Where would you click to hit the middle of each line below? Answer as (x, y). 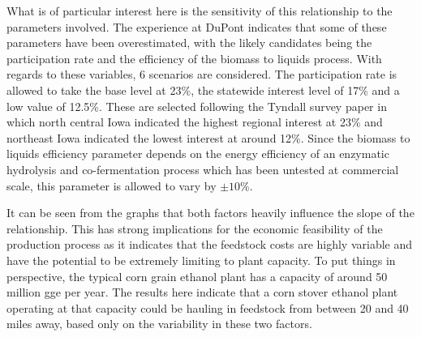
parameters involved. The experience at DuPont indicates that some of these (197, 26)
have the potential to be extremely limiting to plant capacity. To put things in (201, 260)
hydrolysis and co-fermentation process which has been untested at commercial (203, 169)
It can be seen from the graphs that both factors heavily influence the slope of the (210, 213)
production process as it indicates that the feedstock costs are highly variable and (210, 244)
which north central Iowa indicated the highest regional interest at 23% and (195, 122)
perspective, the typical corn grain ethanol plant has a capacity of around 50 (197, 276)
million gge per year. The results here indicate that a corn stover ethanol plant (202, 292)
